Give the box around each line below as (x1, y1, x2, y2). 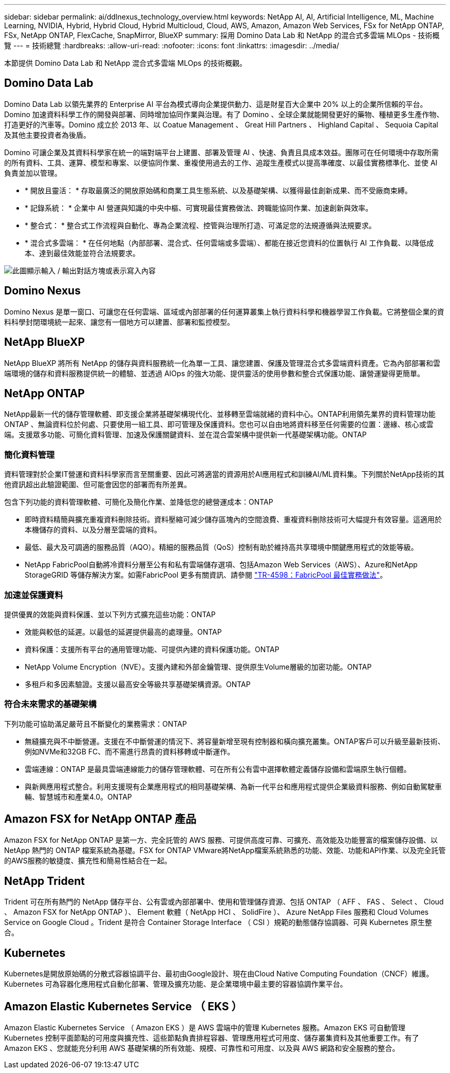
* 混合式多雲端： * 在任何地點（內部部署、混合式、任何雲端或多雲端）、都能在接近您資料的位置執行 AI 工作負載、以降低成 (25, 238, 434, 247)
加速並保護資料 (4, 589, 63, 600)
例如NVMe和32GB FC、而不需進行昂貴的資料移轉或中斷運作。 (25, 747, 235, 756)
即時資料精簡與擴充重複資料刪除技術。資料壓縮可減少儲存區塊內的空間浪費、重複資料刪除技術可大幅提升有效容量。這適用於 (25, 515, 442, 524)
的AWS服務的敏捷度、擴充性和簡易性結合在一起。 (4, 856, 172, 865)
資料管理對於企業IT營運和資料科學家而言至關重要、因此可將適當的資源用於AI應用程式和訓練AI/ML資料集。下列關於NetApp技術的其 (4, 470, 445, 479)
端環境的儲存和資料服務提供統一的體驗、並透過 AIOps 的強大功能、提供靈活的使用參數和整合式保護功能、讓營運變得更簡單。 (4, 368, 424, 378)
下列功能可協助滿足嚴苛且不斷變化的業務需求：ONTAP (4, 719, 187, 728)
